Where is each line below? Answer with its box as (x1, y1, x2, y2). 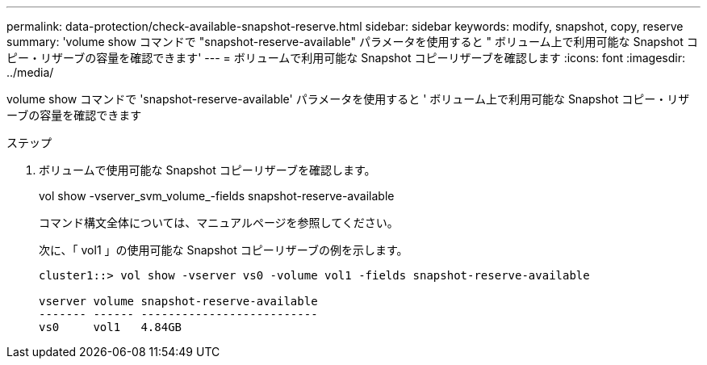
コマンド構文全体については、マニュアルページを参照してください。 (39, 216, 399, 229)
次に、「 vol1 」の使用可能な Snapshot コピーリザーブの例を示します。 (39, 243, 408, 257)
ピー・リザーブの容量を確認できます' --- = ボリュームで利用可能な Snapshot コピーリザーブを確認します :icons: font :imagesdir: (6, 51, 685, 65)
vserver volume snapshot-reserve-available (39, 295, 318, 308)
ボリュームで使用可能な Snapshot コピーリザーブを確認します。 (39, 163, 376, 177)
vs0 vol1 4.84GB (39, 321, 182, 334)
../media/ (6, 65, 54, 79)
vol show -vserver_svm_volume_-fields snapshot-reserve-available (39, 189, 395, 203)
